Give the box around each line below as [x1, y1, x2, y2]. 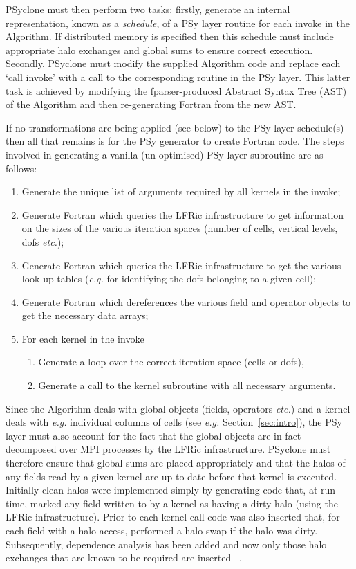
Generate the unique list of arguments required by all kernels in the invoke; [21, 184, 341, 199]
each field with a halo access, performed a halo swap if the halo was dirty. [6, 523, 318, 537]
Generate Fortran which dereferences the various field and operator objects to [21, 294, 351, 309]
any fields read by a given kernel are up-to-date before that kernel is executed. [6, 469, 337, 483]
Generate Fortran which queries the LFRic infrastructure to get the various [21, 258, 341, 272]
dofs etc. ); [21, 234, 64, 249]
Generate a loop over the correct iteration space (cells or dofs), [38, 354, 304, 369]
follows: [6, 161, 37, 175]
